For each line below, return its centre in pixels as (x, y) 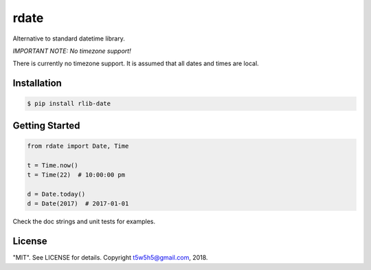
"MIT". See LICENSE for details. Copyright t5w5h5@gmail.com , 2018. (110, 258)
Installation (37, 83)
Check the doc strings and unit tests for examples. (84, 222)
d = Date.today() (56, 194)
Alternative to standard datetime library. (69, 38)
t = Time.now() (53, 165)
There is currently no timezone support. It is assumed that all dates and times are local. (136, 64)
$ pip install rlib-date (69, 104)
